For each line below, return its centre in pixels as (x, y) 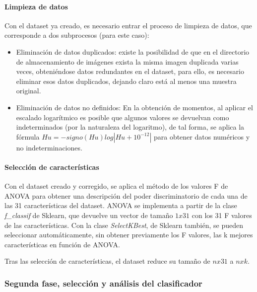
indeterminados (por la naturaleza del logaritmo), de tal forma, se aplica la (130, 127)
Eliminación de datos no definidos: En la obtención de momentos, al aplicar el (134, 107)
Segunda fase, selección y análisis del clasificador (103, 283)
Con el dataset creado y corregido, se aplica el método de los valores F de (116, 186)
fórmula (28, 136)
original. (29, 91)
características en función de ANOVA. (62, 244)
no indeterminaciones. (49, 147)
